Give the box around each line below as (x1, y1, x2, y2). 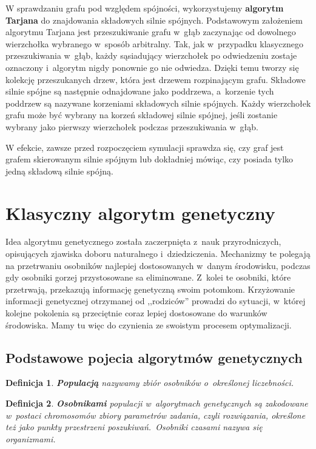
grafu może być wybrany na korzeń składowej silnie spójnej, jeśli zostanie (5, 108, 278, 121)
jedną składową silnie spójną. (5, 164, 114, 177)
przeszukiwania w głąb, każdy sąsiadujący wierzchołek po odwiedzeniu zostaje (5, 49, 297, 62)
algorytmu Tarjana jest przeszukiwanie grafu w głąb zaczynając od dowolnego (5, 25, 296, 38)
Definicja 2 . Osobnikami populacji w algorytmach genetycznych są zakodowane (5, 396, 308, 409)
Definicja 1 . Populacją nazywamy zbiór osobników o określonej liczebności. (5, 376, 294, 389)
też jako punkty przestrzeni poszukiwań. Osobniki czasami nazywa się (5, 421, 263, 433)
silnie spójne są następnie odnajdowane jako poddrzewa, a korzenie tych (5, 85, 274, 98)
